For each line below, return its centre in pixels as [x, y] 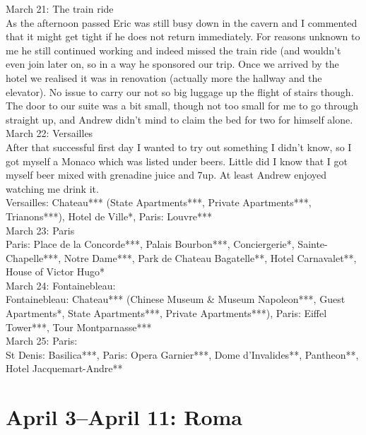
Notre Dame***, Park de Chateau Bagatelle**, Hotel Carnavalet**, [210, 257]
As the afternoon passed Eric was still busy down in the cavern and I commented [182, 22]
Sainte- [313, 244]
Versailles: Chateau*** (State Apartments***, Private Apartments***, [159, 202]
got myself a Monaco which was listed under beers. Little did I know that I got [177, 161]
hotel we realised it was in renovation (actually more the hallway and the [164, 77]
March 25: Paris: [42, 341]
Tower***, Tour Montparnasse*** [79, 327]
